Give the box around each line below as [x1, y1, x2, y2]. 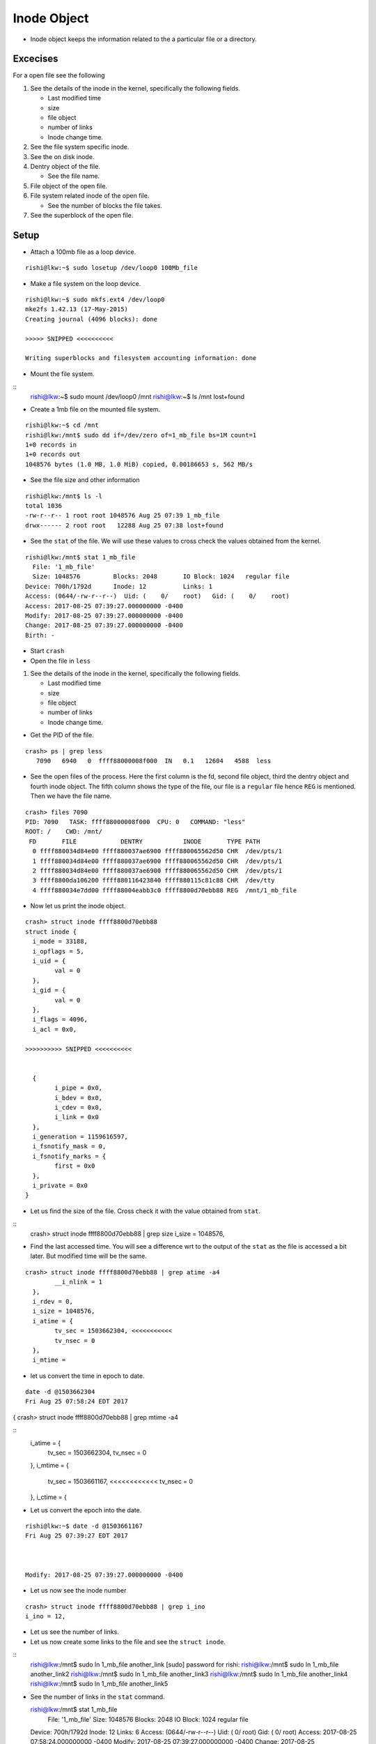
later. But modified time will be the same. [30, 1252, 148, 1261]
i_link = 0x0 [54, 1113, 99, 1121]
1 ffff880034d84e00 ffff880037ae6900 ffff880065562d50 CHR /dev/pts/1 [32, 857, 283, 865]
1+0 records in [25, 441, 77, 449]
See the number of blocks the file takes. [47, 201, 163, 209]
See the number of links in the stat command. [30, 1692, 165, 1701]
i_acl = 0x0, [32, 1025, 77, 1033]
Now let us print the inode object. [30, 902, 126, 910]
